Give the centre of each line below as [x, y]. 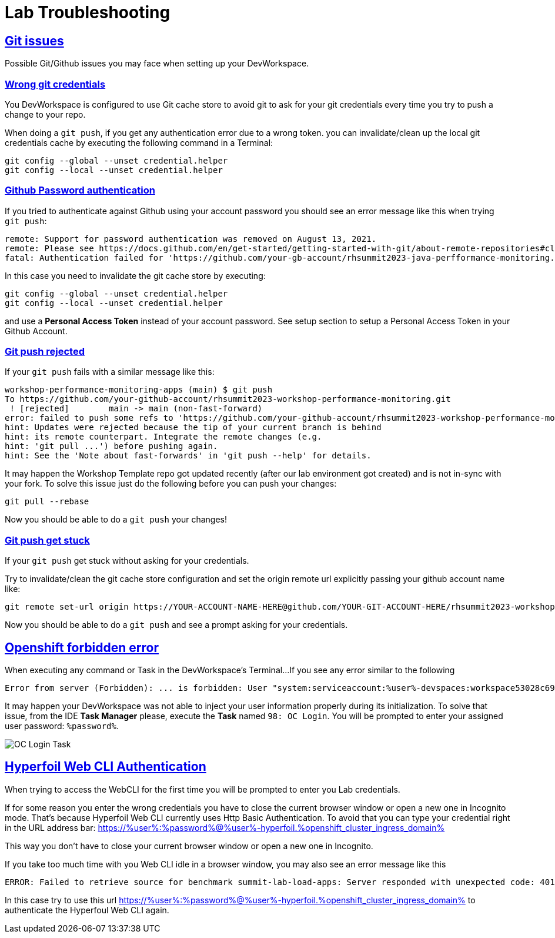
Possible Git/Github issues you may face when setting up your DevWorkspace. [157, 64]
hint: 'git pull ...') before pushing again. [111, 446]
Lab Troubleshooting [88, 12]
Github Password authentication [80, 190]
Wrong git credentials [55, 84]
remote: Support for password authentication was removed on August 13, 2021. [191, 239]
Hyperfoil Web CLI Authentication [106, 767]
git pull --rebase [47, 502]
